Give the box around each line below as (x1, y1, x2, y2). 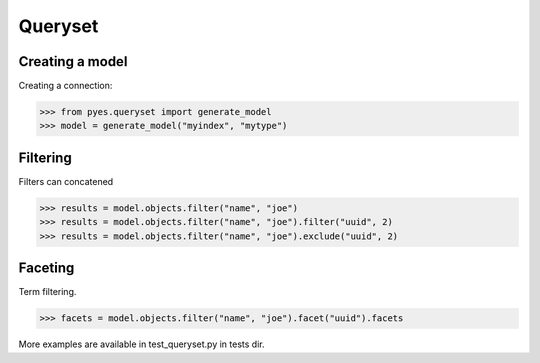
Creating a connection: (18, 80, 113, 92)
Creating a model (18, 53, 128, 70)
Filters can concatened (18, 175, 114, 187)
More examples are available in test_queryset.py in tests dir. (18, 338, 265, 350)
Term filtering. (18, 286, 77, 298)
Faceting (18, 260, 75, 277)
